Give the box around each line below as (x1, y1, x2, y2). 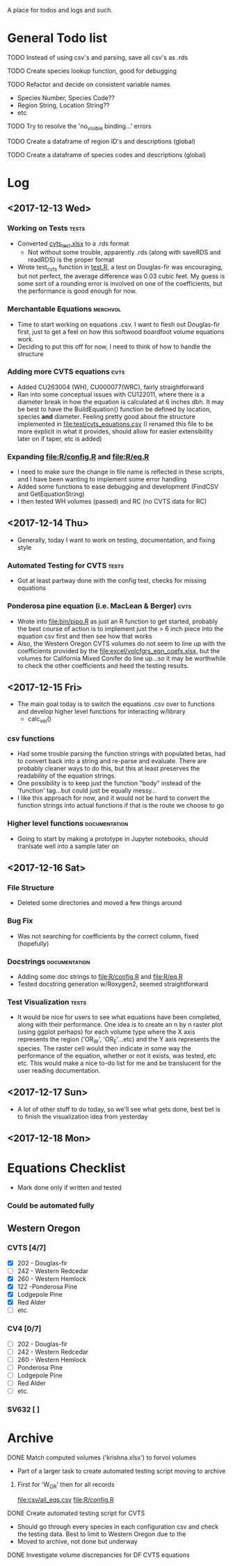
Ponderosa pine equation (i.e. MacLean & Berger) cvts (7, 601, 192, 611)
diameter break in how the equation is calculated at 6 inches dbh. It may (17, 397, 224, 406)
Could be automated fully (7, 1201, 95, 1211)
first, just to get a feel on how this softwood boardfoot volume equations (17, 327, 225, 336)
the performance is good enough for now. (17, 287, 137, 295)
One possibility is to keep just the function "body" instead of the (17, 779, 202, 788)
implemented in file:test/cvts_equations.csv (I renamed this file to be (17, 420, 214, 428)
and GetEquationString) (17, 490, 85, 498)
